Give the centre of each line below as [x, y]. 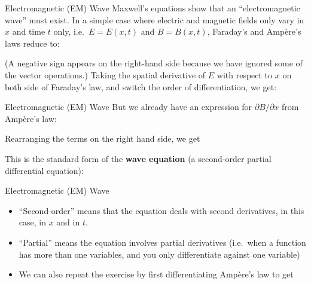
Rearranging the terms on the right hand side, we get [103, 138]
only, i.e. [69, 31]
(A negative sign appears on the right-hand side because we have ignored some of [154, 63]
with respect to [245, 74]
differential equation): [44, 170]
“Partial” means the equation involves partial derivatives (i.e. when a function [162, 242]
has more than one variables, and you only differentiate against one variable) [159, 254]
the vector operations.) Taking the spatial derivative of [105, 74]
